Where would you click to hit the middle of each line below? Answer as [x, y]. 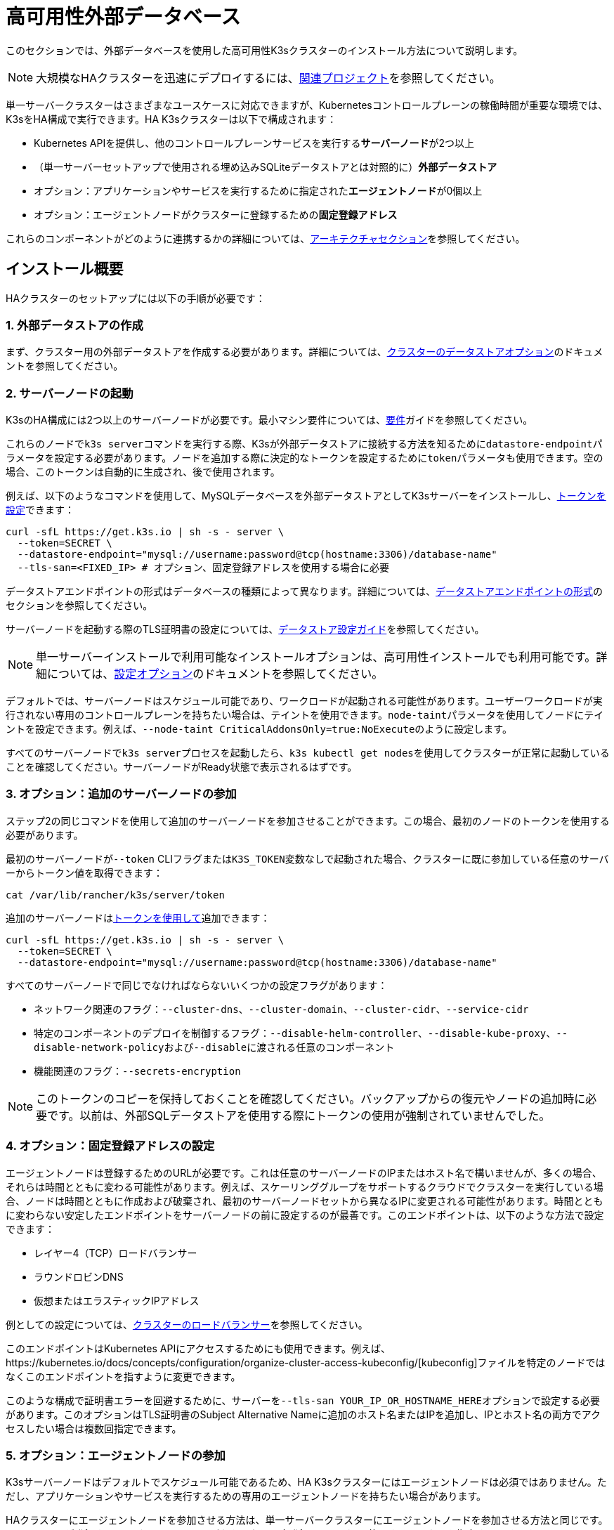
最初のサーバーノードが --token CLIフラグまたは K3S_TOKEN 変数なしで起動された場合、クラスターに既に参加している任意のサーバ [307, 858]
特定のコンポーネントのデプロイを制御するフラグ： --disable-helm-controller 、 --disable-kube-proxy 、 [295, 1033]
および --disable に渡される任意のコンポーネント [279, 1047]
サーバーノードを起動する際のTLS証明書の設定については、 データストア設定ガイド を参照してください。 [245, 629]
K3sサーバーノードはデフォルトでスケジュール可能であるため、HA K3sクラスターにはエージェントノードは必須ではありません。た [306, 1482]
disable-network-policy [99, 1047]
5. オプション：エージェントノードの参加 [116, 1455]
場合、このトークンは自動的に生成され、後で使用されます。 [143, 472]
